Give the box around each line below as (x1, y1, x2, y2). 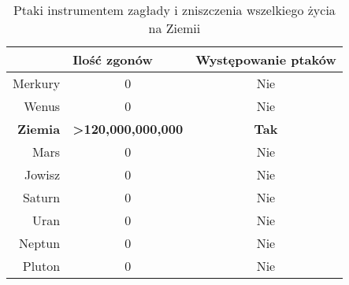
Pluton (22, 257, 61, 275)
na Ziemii (148, 19, 201, 37)
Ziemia (17, 120, 61, 138)
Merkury (13, 74, 61, 92)
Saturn (22, 188, 61, 206)
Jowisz (24, 165, 61, 183)
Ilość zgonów (72, 50, 153, 68)
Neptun (19, 234, 61, 252)
